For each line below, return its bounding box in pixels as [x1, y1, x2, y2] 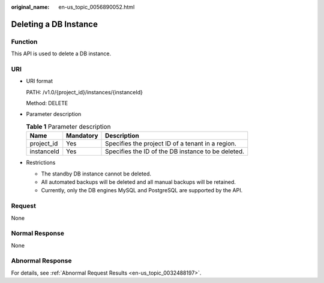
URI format [26, 78, 53, 85]
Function [11, 37, 38, 46]
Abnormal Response [11, 257, 72, 265]
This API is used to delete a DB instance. [11, 50, 112, 57]
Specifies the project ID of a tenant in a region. [105, 139, 237, 148]
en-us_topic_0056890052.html [58, 4, 135, 10]
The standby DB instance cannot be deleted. [41, 170, 152, 177]
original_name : [11, 4, 50, 10]
